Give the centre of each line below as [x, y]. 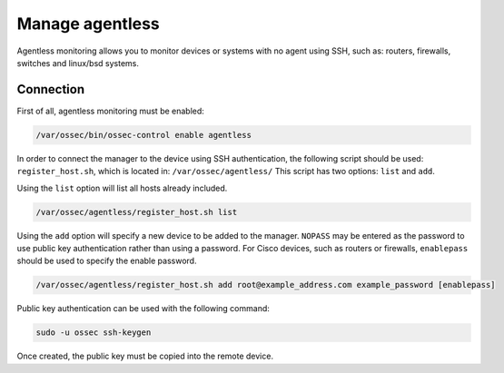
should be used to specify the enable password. [107, 261]
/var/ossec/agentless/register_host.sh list [137, 212]
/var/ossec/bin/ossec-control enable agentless [143, 135]
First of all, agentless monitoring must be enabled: [110, 111]
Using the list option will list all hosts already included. [122, 188]
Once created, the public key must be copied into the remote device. [145, 356]
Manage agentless [89, 24]
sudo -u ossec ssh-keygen [94, 333]
